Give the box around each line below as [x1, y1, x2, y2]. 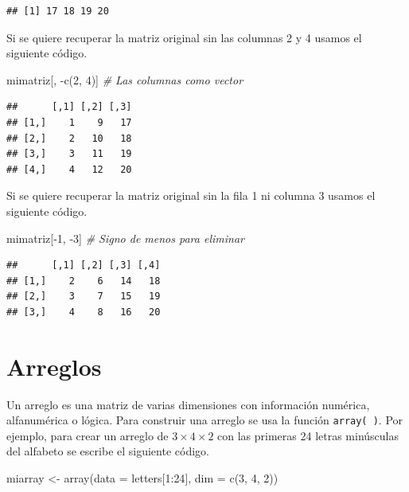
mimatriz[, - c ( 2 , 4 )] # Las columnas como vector [6, 71, 243, 88]
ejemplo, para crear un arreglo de [6, 427, 169, 443]
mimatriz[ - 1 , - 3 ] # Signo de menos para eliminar [6, 229, 244, 246]
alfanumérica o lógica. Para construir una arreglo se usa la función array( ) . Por [6, 412, 403, 428]
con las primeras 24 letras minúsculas [217, 427, 399, 443]
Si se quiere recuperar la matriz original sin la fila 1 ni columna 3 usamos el [6, 187, 376, 204]
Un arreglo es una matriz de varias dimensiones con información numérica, [6, 396, 370, 412]
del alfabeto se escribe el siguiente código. [6, 443, 209, 459]
